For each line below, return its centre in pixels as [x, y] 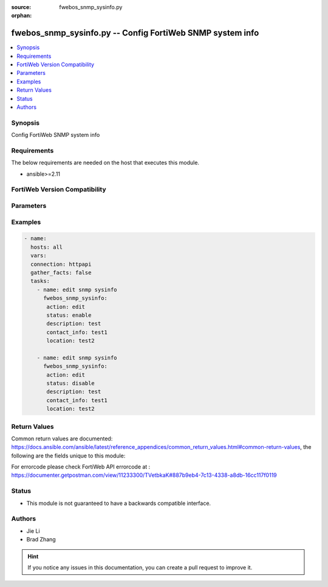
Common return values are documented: [62, 439]
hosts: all [47, 247]
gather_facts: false [61, 273]
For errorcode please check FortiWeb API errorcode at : [81, 467]
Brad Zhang [41, 540]
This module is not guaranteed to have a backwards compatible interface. [119, 503]
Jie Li [33, 531]
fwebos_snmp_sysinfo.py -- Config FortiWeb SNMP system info [135, 33]
